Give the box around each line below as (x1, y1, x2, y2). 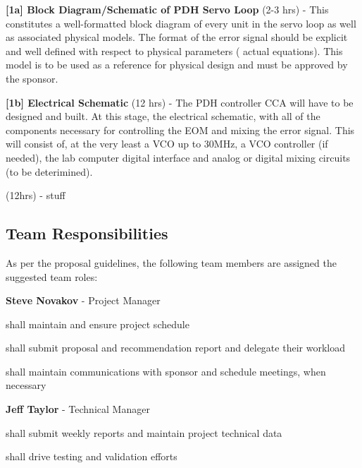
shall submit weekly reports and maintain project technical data (6, 425, 282, 440)
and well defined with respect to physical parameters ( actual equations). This (6, 43, 343, 58)
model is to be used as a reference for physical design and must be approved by (6, 57, 348, 72)
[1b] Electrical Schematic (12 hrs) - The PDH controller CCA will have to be (6, 95, 354, 109)
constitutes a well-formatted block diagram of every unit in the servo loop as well (6, 16, 356, 30)
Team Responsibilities (6, 222, 168, 244)
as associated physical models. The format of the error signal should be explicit (6, 30, 348, 44)
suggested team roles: (6, 269, 98, 284)
